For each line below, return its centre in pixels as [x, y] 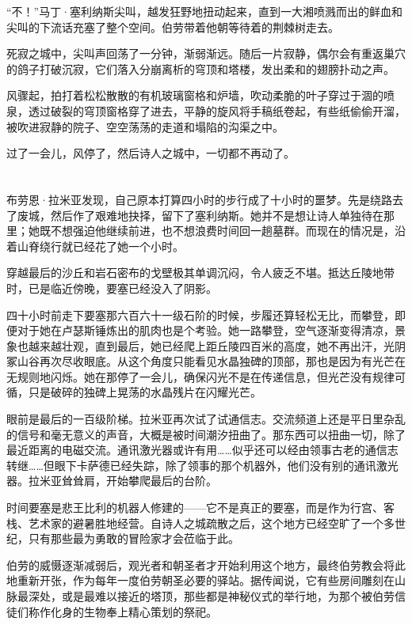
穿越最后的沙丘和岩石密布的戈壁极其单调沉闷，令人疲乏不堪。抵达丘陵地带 [200, 273]
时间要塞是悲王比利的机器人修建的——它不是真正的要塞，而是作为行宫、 [195, 508]
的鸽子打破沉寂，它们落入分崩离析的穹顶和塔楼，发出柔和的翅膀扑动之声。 [200, 68]
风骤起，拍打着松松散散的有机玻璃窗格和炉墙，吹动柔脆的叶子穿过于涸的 [195, 95]
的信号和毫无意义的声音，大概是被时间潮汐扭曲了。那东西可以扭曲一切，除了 [206, 434]
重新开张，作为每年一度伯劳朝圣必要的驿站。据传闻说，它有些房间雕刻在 [206, 580]
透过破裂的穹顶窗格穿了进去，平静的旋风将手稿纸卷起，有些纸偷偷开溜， [217, 110]
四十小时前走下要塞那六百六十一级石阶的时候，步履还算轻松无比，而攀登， [200, 314]
